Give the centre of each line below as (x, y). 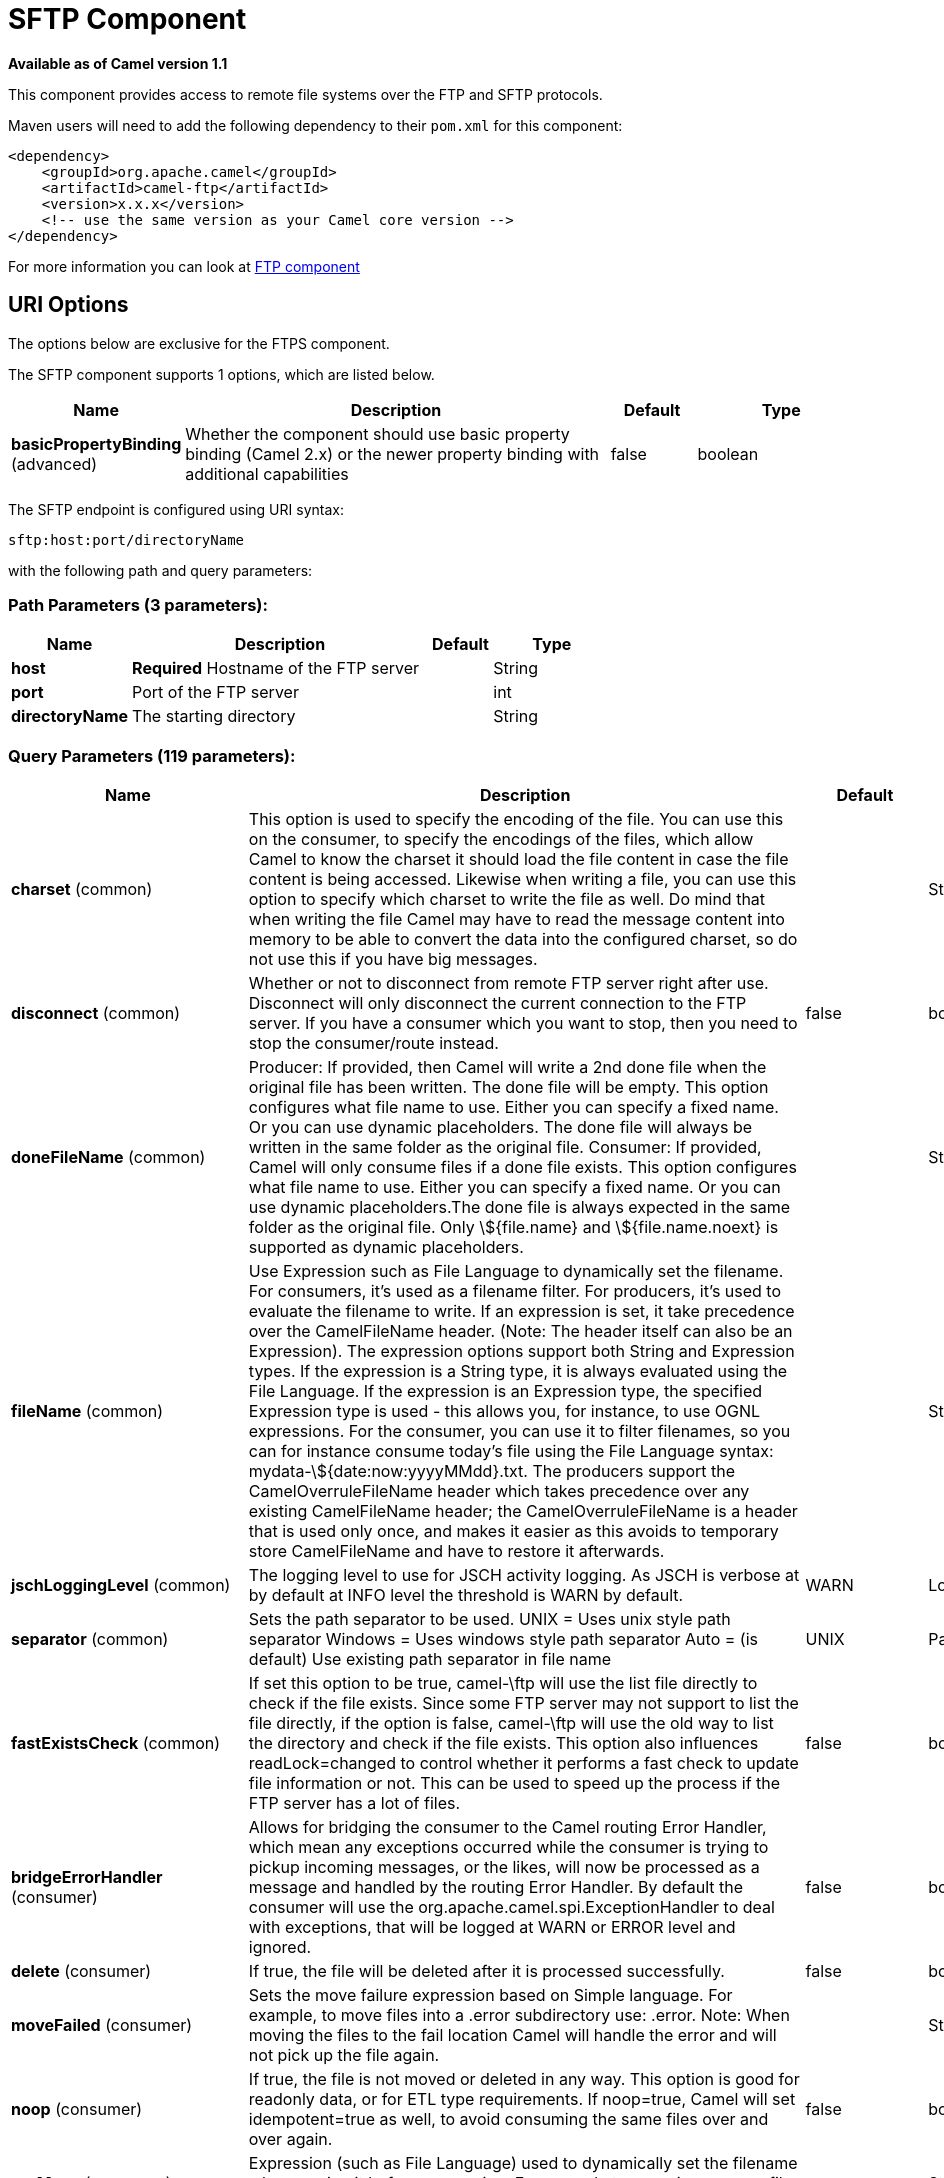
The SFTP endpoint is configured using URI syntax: (176, 509)
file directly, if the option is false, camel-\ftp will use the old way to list (511, 1723)
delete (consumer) (81, 1971)
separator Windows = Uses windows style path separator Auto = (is (503, 1639)
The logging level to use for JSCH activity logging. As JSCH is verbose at (524, 1575)
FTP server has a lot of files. (354, 1803)
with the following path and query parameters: (160, 570)
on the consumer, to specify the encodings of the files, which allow (501, 839)
